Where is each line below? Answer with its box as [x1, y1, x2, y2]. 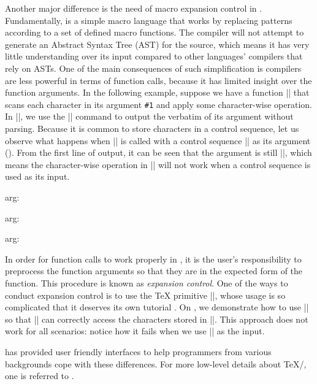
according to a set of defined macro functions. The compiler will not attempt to [5, 26, 304, 39]
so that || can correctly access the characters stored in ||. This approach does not [5, 312, 308, 325]
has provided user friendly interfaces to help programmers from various [5, 345, 272, 358]
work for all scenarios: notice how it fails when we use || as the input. [5, 324, 265, 337]
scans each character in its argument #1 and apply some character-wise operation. [5, 98, 313, 110]
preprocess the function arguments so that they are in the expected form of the [5, 264, 303, 277]
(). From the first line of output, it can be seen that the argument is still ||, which [5, 146, 312, 159]
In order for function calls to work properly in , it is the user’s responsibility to [5, 252, 302, 265]
